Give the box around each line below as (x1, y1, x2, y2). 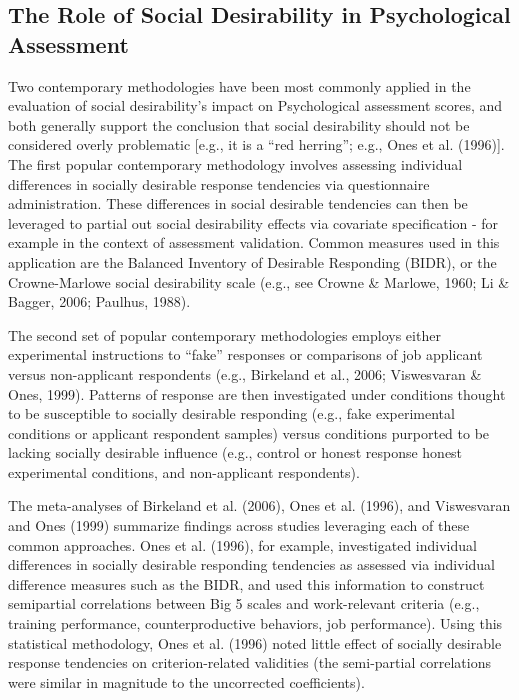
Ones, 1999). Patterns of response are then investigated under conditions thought (8, 383, 506, 404)
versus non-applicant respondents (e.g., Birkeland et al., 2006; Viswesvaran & (8, 363, 482, 384)
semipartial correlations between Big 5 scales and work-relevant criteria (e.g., (8, 593, 480, 614)
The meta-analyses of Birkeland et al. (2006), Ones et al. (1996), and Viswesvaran (8, 495, 511, 516)
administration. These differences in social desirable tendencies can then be (8, 193, 468, 214)
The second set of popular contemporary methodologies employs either (8, 324, 441, 345)
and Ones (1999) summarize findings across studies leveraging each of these (8, 515, 470, 536)
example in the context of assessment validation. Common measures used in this (8, 232, 500, 253)
